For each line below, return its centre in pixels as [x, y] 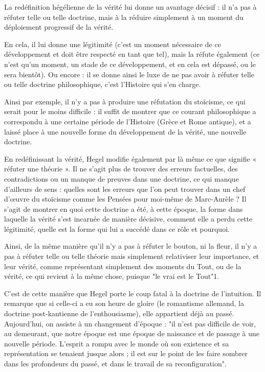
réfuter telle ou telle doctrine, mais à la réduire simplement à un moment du [124, 17]
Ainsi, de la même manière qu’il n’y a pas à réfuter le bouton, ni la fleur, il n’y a [131, 246]
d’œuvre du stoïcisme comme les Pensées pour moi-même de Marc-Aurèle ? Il [125, 199]
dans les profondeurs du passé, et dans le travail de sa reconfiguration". [115, 363]
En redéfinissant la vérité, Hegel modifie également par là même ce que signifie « [130, 158]
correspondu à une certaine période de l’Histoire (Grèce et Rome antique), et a [128, 121]
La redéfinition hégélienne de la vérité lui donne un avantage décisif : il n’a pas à [130, 7]
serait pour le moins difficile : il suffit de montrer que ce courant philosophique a [130, 111]
